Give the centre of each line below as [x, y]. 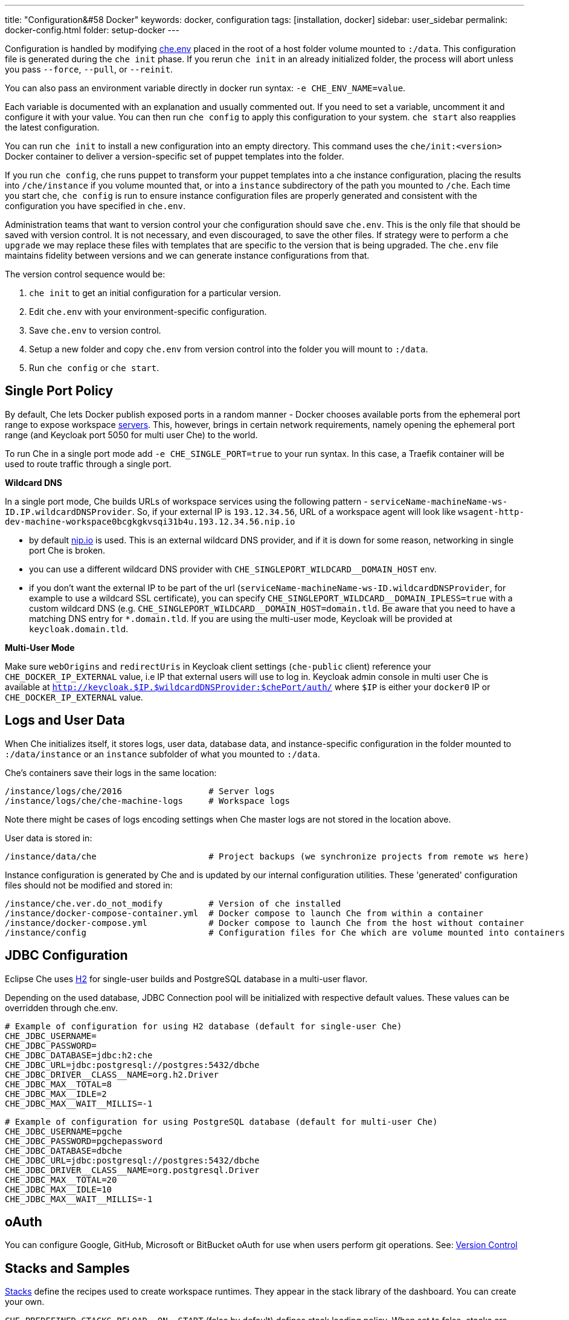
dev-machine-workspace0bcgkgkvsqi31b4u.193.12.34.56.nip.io [150, 521]
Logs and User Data [65, 720]
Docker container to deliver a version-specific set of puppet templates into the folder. [175, 156]
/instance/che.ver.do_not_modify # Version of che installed [173, 903]
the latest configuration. [52, 127]
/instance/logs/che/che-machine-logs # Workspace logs [148, 801]
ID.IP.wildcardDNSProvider [69, 512]
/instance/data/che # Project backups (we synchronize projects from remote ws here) [267, 856]
